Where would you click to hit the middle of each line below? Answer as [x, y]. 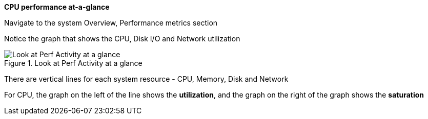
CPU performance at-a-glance [57, 7]
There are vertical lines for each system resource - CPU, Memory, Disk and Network [146, 79]
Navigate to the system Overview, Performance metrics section [111, 23]
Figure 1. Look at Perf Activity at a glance [73, 63]
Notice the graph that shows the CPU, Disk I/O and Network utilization [122, 39]
